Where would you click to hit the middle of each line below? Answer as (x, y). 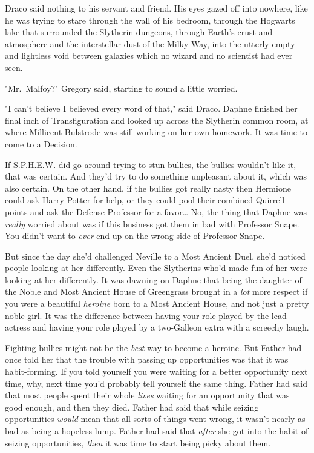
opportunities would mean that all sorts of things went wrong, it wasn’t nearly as (155, 419)
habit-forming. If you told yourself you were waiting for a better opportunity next (156, 371)
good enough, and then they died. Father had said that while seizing (132, 407)
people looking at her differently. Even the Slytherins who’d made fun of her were (156, 268)
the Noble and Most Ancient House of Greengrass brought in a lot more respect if (156, 291)
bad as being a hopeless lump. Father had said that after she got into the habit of (157, 431)
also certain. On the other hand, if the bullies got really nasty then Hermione (148, 188)
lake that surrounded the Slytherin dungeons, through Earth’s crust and (139, 32)
